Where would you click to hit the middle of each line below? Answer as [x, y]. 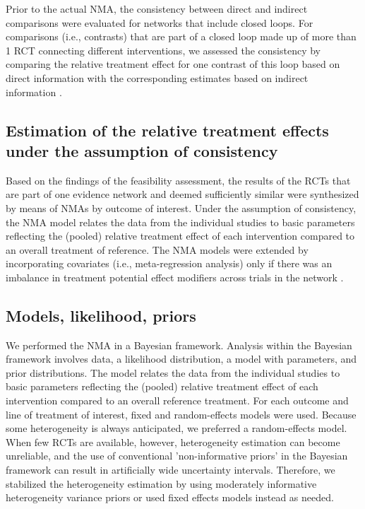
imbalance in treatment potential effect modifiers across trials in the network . [175, 277]
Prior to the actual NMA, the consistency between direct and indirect [157, 8]
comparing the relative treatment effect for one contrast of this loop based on [173, 64]
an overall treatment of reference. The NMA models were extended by [157, 249]
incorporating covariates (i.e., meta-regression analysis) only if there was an [169, 263]
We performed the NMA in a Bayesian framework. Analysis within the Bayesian [179, 345]
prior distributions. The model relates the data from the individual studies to [173, 372]
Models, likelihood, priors [101, 315]
